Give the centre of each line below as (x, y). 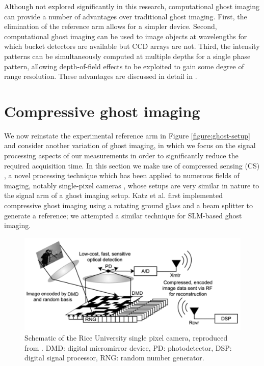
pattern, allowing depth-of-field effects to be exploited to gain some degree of (124, 66)
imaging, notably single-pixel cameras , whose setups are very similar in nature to (132, 185)
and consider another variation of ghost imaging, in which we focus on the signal (130, 145)
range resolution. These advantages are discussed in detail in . (101, 76)
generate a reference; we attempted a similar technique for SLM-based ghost (123, 215)
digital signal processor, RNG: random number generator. (114, 358)
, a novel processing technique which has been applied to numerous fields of (122, 175)
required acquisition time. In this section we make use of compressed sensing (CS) (132, 165)
